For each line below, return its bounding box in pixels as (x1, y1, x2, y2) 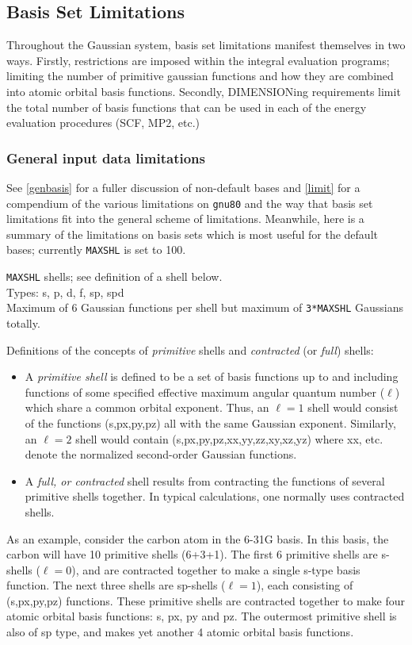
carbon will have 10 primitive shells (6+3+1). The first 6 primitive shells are (6, 546, 378, 562)
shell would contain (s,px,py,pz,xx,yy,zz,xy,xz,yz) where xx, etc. (75, 430, 383, 447)
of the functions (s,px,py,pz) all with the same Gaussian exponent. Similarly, (25, 414, 396, 431)
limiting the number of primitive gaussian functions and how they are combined (6, 67, 394, 84)
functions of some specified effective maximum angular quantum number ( (25, 383, 385, 400)
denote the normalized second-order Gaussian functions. (25, 446, 297, 463)
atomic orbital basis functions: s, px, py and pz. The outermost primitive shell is (6, 608, 397, 624)
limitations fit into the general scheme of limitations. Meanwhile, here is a (6, 210, 364, 227)
